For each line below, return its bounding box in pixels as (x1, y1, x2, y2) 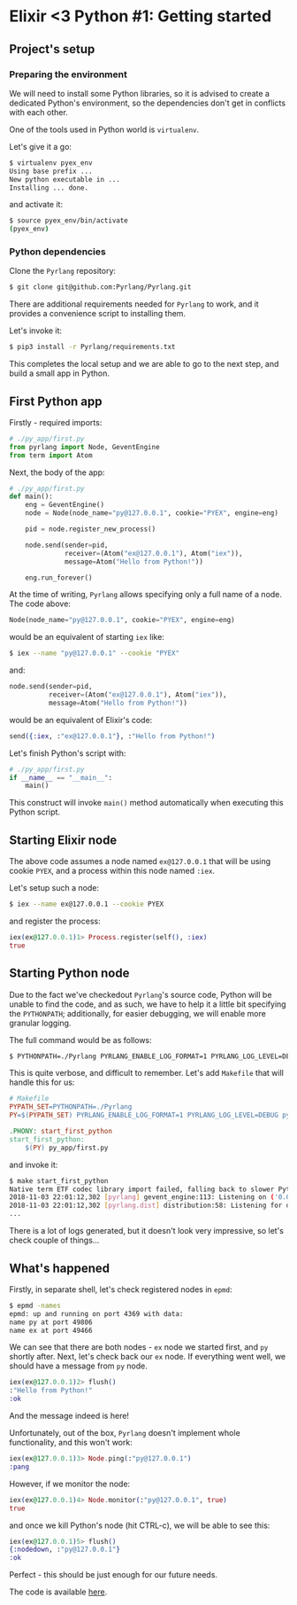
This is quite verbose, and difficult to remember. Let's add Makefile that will (9, 1068, 285, 1079)
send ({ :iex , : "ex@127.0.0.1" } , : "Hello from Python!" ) (9, 731, 216, 741)
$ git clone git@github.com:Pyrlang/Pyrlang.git (9, 283, 192, 292)
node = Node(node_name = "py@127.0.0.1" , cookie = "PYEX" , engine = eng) (25, 509, 278, 518)
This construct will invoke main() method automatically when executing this (9, 798, 285, 808)
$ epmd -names (9, 1301, 62, 1310)
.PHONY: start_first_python (9, 1127, 113, 1136)
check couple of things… (9, 1235, 100, 1246)
